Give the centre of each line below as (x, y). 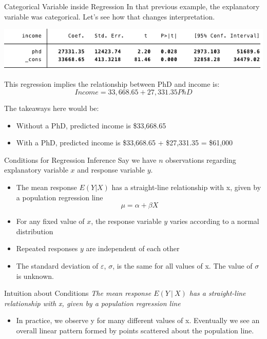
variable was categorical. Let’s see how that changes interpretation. (110, 16)
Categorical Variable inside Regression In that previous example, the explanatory (132, 6)
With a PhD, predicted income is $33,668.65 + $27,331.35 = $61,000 (125, 143)
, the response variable (126, 221)
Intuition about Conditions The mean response (78, 293)
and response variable (111, 170)
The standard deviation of (57, 266)
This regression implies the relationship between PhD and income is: (112, 84)
